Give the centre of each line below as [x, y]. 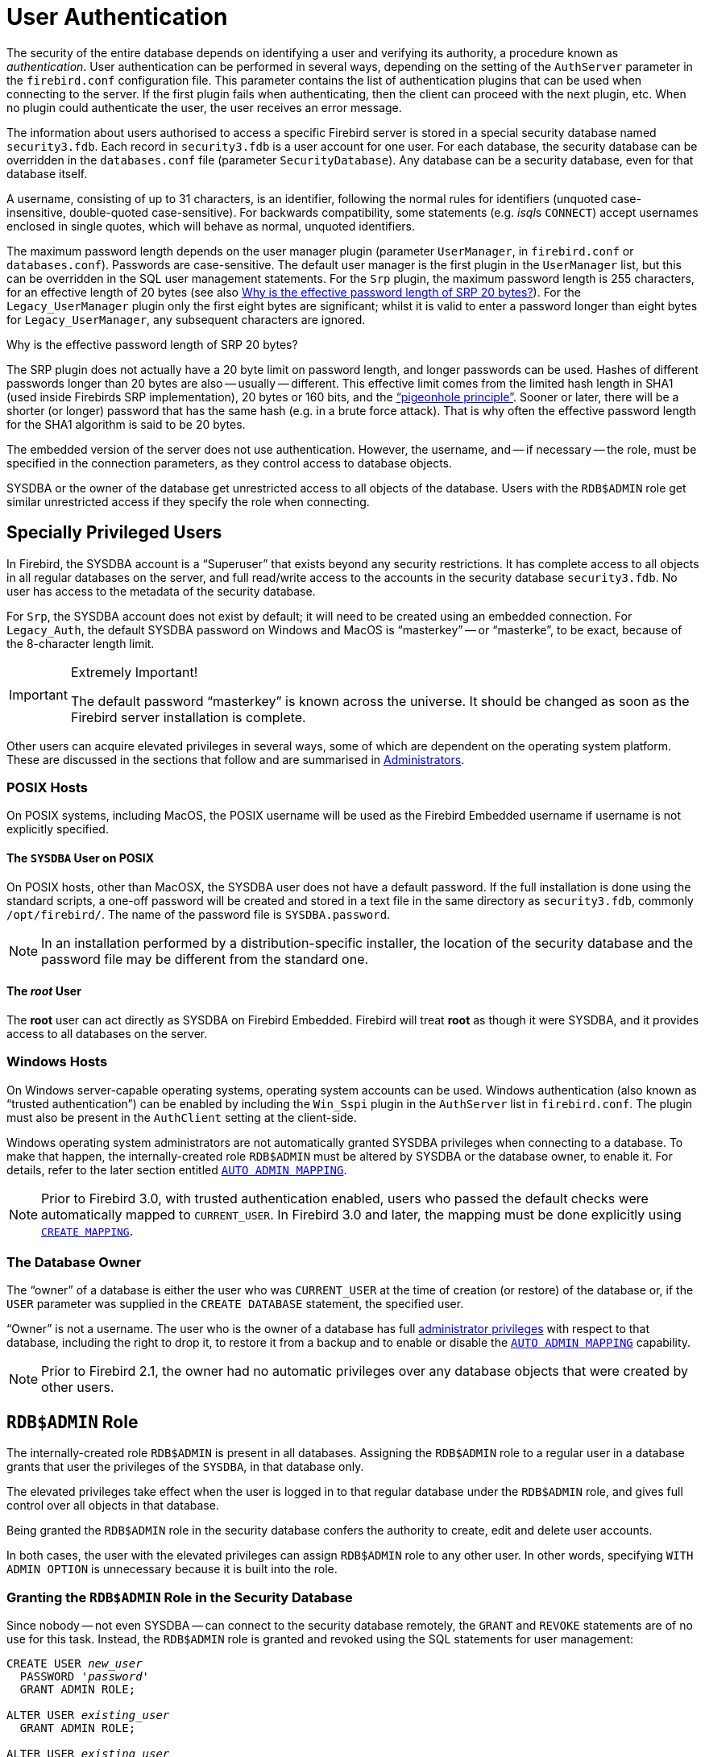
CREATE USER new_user [75, 1663]
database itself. [47, 173]
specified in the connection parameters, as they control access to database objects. [229, 463]
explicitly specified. [58, 829]
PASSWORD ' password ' [85, 1676]
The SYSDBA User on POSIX [80, 858]
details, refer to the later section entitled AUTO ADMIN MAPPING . [177, 1169]
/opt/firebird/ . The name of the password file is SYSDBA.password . [199, 914]
